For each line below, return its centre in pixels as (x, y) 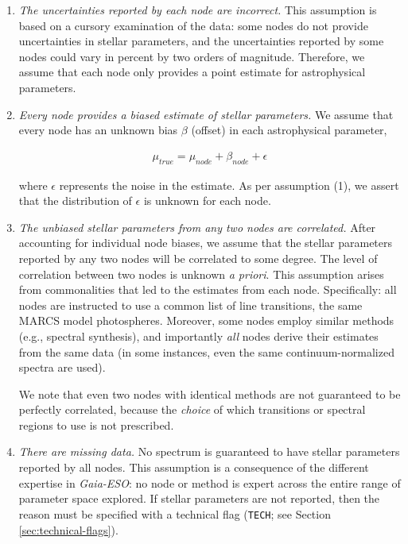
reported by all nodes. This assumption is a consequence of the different (194, 467)
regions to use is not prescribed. (96, 424)
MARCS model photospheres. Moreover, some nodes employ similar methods (206, 320)
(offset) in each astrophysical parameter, (289, 130)
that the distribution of (75, 201)
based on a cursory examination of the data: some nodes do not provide (193, 25)
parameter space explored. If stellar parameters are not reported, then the (199, 498)
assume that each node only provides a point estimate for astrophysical (192, 72)
